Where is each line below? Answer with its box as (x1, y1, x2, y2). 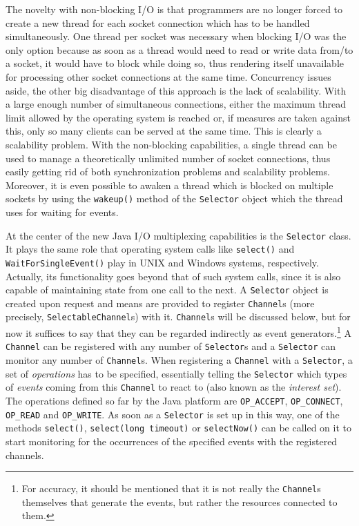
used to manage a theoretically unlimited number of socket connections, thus (6, 150, 331, 165)
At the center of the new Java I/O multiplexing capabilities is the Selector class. (6, 228, 351, 242)
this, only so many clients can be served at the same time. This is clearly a (6, 124, 322, 138)
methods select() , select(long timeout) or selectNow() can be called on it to (6, 420, 351, 435)
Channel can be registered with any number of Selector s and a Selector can (6, 339, 336, 353)
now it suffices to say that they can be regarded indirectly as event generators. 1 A (6, 324, 352, 340)
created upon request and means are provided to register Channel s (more (6, 295, 315, 310)
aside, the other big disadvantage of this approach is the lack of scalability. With (6, 83, 347, 97)
